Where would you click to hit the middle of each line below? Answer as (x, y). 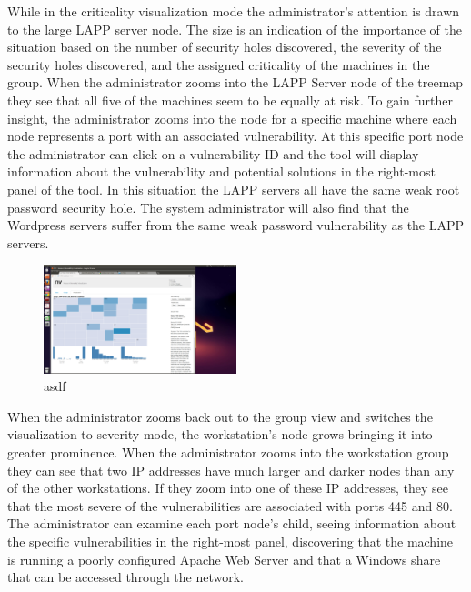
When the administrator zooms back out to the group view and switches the (220, 416)
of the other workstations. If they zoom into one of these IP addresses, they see (228, 488)
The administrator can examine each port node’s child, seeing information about (232, 523)
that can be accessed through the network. (125, 577)
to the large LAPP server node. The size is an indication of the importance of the (235, 29)
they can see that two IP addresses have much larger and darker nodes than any (231, 470)
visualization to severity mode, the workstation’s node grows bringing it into (220, 434)
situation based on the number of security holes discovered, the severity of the (225, 47)
